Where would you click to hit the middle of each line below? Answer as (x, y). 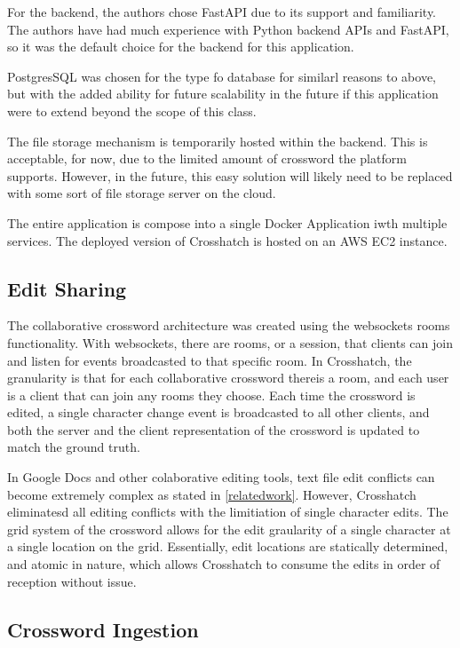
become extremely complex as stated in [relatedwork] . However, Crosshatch (212, 494)
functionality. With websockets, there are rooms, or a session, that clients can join (230, 342)
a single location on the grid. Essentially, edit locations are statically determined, (228, 546)
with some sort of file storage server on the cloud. (142, 193)
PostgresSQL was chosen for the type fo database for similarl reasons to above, (222, 76)
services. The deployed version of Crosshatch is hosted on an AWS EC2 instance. (227, 240)
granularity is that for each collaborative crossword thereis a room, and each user (228, 378)
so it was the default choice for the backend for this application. (181, 47)
